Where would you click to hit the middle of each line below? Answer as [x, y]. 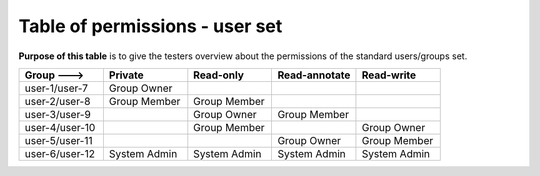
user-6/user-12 [59, 153]
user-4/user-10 [60, 127]
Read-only [219, 75]
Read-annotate [314, 75]
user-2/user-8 [57, 101]
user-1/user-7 [56, 88]
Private [126, 75]
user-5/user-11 [58, 140]
